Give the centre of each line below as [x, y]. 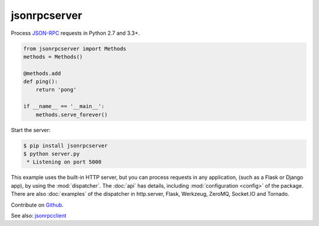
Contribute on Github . [37, 205]
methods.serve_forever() [72, 114]
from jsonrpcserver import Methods [75, 48]
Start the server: [31, 130]
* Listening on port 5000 [64, 162]
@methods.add [42, 73]
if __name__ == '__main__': [64, 107]
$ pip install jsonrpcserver [66, 145]
